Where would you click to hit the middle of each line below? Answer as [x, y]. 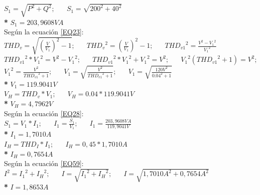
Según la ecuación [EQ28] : [44, 113]
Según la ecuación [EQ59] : [44, 163]
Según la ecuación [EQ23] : [44, 32]
